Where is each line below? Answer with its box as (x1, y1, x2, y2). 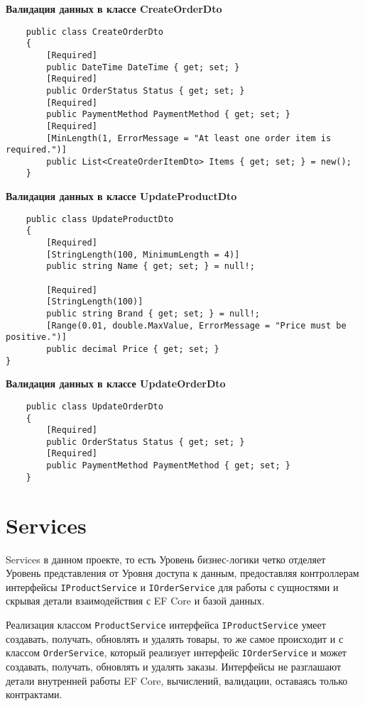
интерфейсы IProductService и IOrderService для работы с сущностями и (6, 579, 339, 594)
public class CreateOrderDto (26, 26, 163, 37)
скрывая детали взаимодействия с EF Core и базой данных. (6, 593, 265, 608)
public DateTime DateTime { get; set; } (46, 62, 240, 72)
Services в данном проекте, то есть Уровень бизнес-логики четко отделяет (6, 551, 326, 566)
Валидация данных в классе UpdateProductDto (6, 189, 237, 204)
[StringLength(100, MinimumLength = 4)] (46, 249, 240, 260)
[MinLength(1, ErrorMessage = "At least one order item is (46, 133, 332, 143)
